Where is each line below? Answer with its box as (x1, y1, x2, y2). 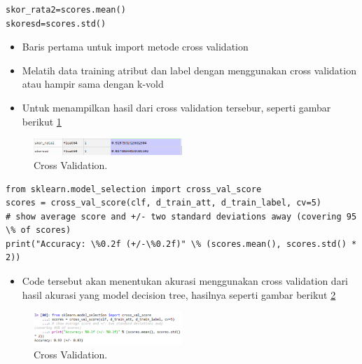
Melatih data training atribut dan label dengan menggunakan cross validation (22, 62, 356, 77)
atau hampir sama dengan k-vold (22, 76, 164, 91)
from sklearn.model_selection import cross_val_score (6, 184, 262, 194)
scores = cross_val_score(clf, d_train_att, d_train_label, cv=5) (6, 198, 322, 208)
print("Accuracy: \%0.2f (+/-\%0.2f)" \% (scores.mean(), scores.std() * (6, 238, 357, 249)
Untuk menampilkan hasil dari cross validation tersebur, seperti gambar (22, 100, 331, 114)
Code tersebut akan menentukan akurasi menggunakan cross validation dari (22, 274, 349, 288)
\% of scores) (6, 225, 71, 236)
